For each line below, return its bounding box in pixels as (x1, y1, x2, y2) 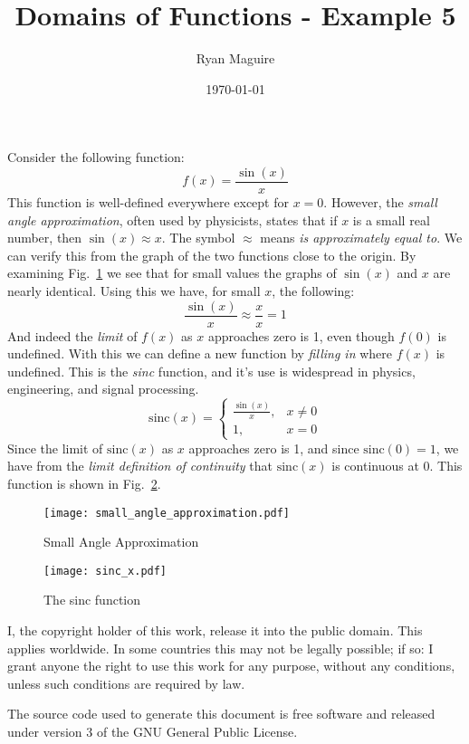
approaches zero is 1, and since (188, 438, 359, 457)
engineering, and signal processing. (7, 379, 199, 398)
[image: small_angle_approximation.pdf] (43, 506, 291, 520)
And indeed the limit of (7, 326, 138, 345)
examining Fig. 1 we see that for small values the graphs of (7, 263, 337, 282)
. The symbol (161, 228, 235, 247)
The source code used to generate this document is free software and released (7, 704, 435, 723)
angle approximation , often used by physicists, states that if (7, 210, 338, 229)
